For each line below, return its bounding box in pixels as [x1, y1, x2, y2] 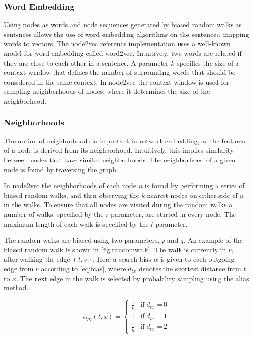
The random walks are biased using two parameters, [4, 235, 160, 245]
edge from [4, 263, 34, 273]
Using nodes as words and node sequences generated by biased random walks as [4, 19, 242, 30]
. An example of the [183, 235, 243, 245]
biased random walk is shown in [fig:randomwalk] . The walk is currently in [4, 244, 226, 254]
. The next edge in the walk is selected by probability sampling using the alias [16, 273, 249, 283]
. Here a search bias [92, 254, 151, 264]
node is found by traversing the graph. [4, 164, 118, 174]
